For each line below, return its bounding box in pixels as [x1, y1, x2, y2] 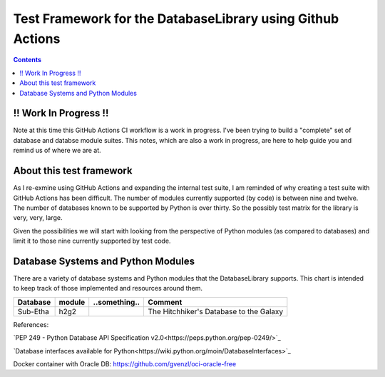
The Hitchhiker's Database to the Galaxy [148, 306, 284, 316]
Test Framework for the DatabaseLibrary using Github [13, 11, 339, 26]
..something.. [93, 297, 140, 307]
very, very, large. [13, 213, 63, 222]
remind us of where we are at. [13, 146, 101, 155]
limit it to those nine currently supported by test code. [13, 236, 171, 246]
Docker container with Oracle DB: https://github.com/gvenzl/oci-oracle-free [13, 359, 237, 368]
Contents [13, 56, 42, 64]
